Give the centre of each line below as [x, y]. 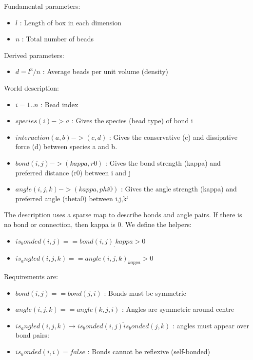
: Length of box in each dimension [70, 22]
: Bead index [59, 104]
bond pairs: [32, 335]
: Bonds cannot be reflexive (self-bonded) [149, 351]
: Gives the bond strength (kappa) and [163, 162]
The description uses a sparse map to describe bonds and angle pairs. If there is [123, 215]
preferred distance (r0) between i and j [73, 172]
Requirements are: [31, 276]
